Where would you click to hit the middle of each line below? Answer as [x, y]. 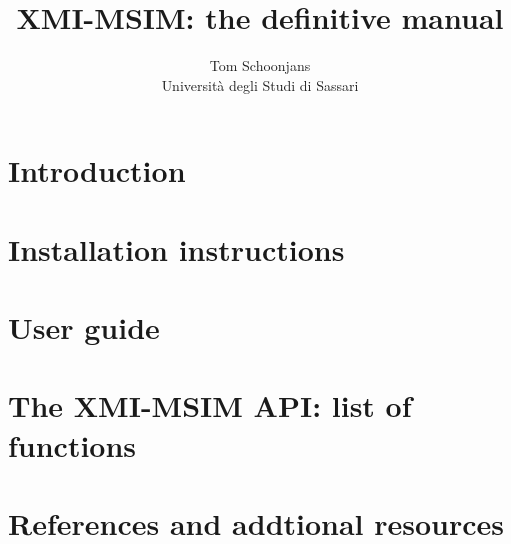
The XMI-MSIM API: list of [210, 405]
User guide [84, 327]
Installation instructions [176, 248]
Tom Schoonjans [260, 65]
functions [72, 444]
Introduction [97, 170]
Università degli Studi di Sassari [260, 84]
